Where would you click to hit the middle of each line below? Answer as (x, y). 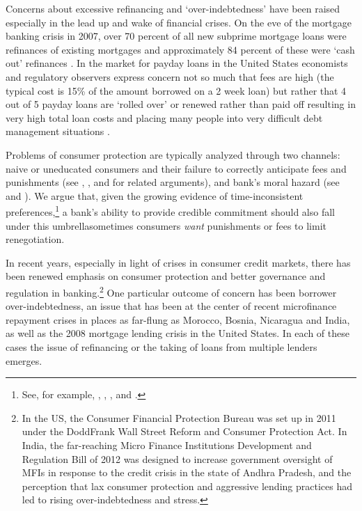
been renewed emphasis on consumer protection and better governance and (166, 276)
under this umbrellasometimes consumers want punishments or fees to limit (166, 225)
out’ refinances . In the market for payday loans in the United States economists (177, 63)
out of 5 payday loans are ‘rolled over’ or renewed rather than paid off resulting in (181, 104)
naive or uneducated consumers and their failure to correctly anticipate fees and (176, 168)
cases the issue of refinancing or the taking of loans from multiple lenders (162, 346)
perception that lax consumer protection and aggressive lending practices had (187, 486)
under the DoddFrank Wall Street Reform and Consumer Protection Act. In (184, 431)
